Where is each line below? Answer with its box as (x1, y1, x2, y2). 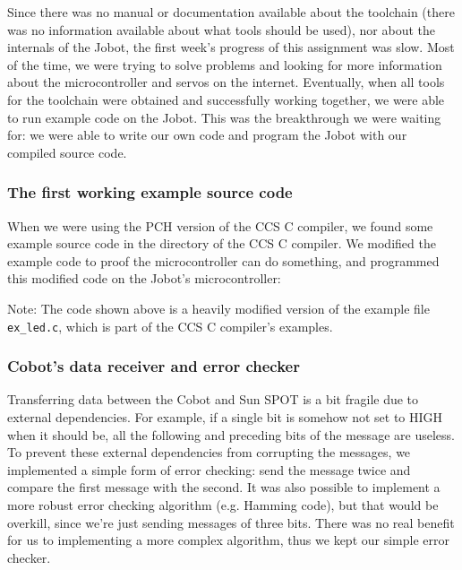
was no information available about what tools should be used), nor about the (7, 20, 435, 39)
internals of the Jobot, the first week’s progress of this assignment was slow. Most (7, 38, 455, 56)
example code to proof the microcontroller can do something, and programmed (7, 251, 440, 270)
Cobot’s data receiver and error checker (7, 355, 300, 377)
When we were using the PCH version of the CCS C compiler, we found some (7, 216, 433, 235)
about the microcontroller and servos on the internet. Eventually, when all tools (7, 73, 445, 91)
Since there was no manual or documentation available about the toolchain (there (7, 3, 455, 21)
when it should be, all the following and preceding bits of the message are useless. (7, 425, 455, 444)
